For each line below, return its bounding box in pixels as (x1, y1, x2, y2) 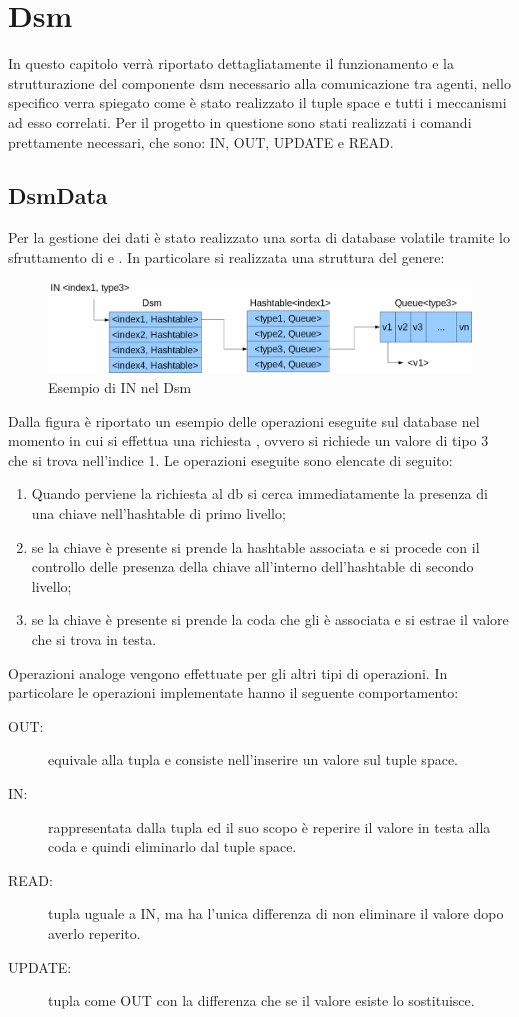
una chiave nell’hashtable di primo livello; (31, 503, 286, 524)
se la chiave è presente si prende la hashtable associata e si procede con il (31, 536, 480, 557)
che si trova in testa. (31, 629, 157, 650)
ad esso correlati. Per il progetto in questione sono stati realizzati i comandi (8, 111, 472, 132)
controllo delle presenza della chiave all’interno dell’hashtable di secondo (31, 556, 474, 577)
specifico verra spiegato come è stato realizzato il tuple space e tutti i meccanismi (8, 92, 507, 113)
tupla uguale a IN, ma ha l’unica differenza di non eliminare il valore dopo (48, 903, 504, 924)
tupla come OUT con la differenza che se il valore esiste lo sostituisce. (48, 990, 475, 1011)
